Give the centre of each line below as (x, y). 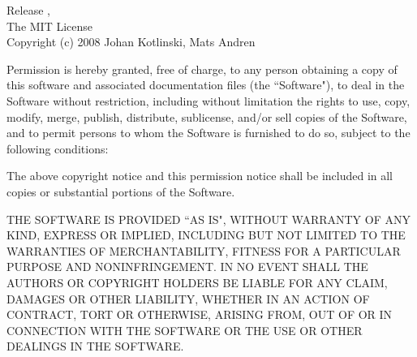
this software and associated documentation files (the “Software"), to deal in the (206, 85)
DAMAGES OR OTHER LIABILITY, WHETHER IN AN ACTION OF (188, 298)
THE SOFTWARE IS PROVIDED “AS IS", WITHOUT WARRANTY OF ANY (208, 219)
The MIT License (50, 26)
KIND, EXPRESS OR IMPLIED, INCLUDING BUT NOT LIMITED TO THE (206, 235)
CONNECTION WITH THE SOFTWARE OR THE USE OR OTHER (185, 330)
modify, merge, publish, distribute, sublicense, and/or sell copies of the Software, (207, 116)
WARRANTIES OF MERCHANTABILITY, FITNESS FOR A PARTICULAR (204, 250)
